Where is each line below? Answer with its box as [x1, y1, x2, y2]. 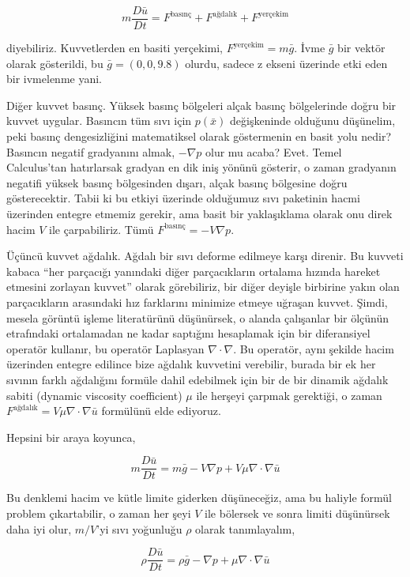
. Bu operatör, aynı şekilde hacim [233, 340, 394, 356]
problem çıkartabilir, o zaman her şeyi [6, 504, 191, 521]
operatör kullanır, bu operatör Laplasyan [6, 340, 205, 356]
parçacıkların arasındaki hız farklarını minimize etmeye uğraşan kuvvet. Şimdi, [6, 293, 388, 310]
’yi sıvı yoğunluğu [96, 520, 182, 537]
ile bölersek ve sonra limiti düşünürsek [205, 504, 390, 521]
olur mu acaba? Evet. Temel [205, 143, 342, 160]
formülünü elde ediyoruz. [101, 402, 221, 419]
